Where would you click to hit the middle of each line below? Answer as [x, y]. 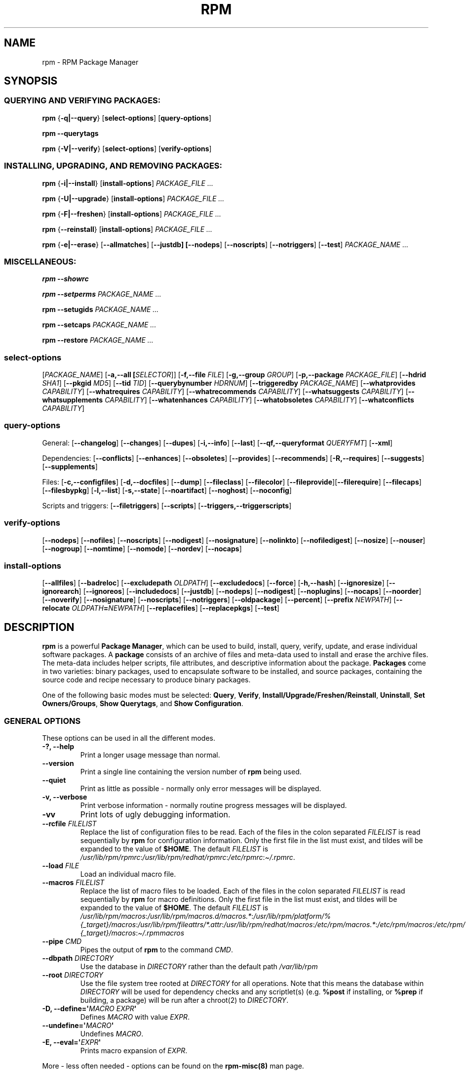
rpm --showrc [65, 279]
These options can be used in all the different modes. [129, 738]
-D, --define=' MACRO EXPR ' [89, 1008]
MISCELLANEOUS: [40, 261]
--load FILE [61, 865]
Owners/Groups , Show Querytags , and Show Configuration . [143, 704]
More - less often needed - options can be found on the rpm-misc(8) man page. [173, 1066]
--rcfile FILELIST [69, 823]
